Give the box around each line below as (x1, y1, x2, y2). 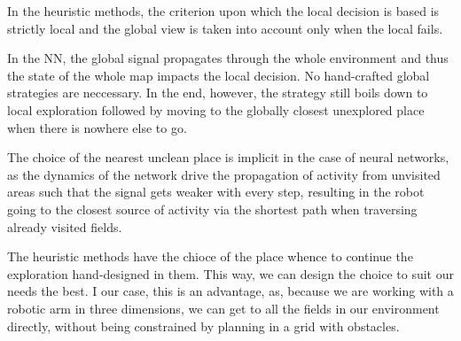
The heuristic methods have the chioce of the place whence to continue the (7, 247, 413, 266)
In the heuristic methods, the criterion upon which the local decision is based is (7, 2, 440, 19)
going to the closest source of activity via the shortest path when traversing (7, 199, 418, 218)
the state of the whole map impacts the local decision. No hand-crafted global (7, 66, 430, 84)
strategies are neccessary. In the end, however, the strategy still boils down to (7, 83, 428, 102)
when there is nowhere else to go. (7, 118, 187, 136)
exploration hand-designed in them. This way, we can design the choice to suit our (7, 264, 454, 283)
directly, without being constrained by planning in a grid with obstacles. (7, 316, 400, 335)
